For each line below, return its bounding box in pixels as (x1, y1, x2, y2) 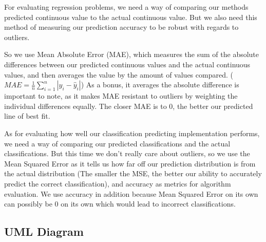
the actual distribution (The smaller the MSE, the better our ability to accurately (4, 168, 262, 179)
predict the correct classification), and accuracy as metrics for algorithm (4, 178, 231, 189)
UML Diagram (4, 224, 84, 239)
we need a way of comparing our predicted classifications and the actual (4, 138, 231, 148)
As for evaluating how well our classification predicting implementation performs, (4, 127, 260, 138)
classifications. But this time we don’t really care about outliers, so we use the (4, 148, 250, 159)
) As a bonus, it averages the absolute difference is (81, 79, 239, 90)
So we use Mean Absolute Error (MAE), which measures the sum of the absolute (4, 49, 259, 60)
